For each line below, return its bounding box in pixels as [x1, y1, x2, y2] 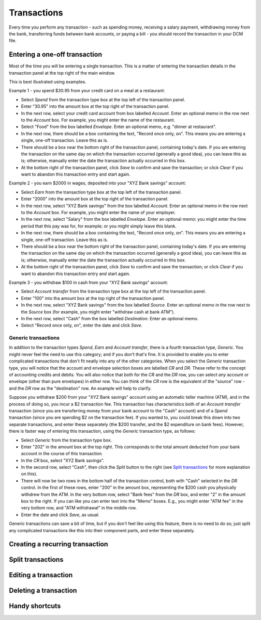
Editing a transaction [9, 571, 73, 579]
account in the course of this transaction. [21, 451, 103, 457]
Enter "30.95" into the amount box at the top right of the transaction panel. [21, 103, 170, 109]
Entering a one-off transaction [9, 50, 102, 59]
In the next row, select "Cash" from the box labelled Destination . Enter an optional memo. [21, 315, 199, 321]
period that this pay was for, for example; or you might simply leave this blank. [21, 223, 177, 229]
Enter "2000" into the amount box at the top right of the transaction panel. [21, 196, 169, 202]
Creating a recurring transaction [9, 540, 108, 548]
